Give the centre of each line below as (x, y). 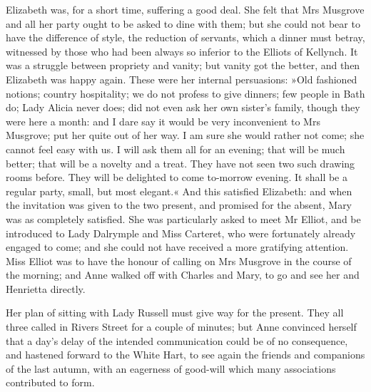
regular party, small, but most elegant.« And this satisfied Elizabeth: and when (179, 191)
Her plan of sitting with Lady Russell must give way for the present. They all (175, 313)
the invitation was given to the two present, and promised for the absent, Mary (179, 205)
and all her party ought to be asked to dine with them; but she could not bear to (183, 23)
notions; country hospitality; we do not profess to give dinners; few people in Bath (185, 93)
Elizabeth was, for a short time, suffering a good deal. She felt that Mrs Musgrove (185, 9)
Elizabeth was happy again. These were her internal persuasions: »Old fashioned (182, 79)
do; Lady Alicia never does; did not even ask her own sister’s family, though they (183, 107)
